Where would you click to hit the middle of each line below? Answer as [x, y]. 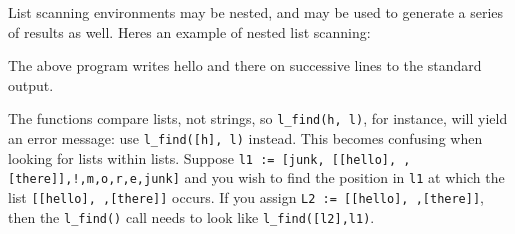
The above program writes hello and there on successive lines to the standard [245, 65]
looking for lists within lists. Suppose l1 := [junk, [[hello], [202, 157]
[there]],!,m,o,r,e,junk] [94, 179]
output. [31, 84]
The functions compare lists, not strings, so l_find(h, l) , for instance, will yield [258, 118]
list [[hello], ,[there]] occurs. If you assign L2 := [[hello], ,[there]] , [246, 197]
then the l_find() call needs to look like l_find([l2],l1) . [191, 216]
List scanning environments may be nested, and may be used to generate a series [256, 12]
